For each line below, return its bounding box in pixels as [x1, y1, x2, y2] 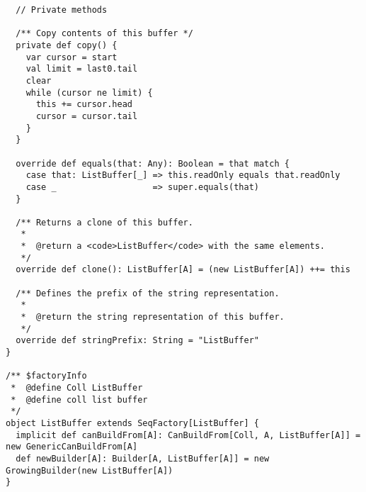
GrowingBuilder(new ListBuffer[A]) [6, 465, 173, 476]
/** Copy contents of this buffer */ [16, 28, 193, 39]
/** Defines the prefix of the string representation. [16, 288, 280, 298]
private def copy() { [16, 40, 118, 50]
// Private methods [16, 5, 108, 15]
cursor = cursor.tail [35, 111, 138, 121]
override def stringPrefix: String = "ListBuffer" [16, 335, 259, 346]
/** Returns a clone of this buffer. [16, 217, 193, 228]
